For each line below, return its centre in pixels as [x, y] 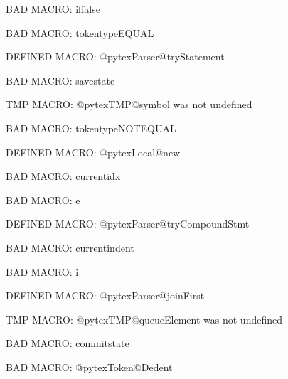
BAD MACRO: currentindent [70, 247]
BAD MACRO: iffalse [53, 9]
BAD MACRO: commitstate [68, 343]
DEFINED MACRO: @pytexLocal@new [93, 152]
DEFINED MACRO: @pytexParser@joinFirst [105, 295]
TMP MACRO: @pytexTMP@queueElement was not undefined [144, 319]
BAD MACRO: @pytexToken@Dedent [89, 367]
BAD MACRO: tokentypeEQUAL [80, 32]
